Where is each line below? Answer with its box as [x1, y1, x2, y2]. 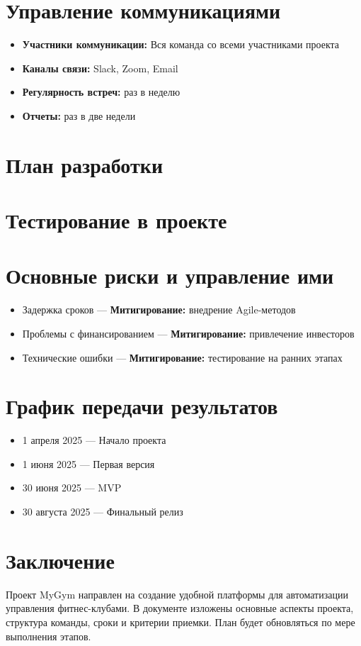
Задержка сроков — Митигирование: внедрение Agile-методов [22, 302, 296, 317]
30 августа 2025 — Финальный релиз [22, 504, 183, 519]
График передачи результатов [6, 391, 278, 421]
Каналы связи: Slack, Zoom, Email [22, 60, 178, 75]
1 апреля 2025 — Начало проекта [22, 433, 166, 447]
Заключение [6, 545, 115, 574]
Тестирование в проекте [6, 206, 227, 235]
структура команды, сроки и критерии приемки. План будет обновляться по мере [6, 614, 355, 629]
